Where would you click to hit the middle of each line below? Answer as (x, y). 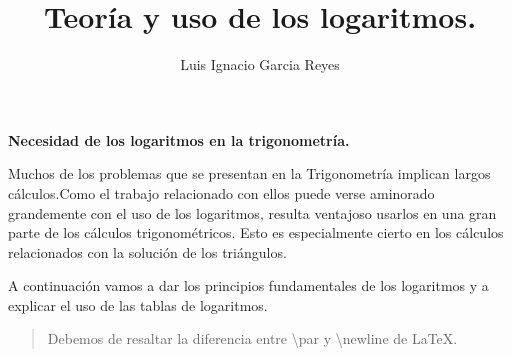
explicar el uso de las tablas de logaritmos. (138, 304)
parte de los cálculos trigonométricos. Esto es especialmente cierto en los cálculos (256, 232)
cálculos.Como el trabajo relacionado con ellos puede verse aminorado (221, 192)
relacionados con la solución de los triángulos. (147, 251)
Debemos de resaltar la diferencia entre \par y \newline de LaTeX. (252, 338)
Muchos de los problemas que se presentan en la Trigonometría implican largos (249, 173)
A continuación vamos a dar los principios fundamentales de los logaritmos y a (248, 285)
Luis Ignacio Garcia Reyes (260, 64)
